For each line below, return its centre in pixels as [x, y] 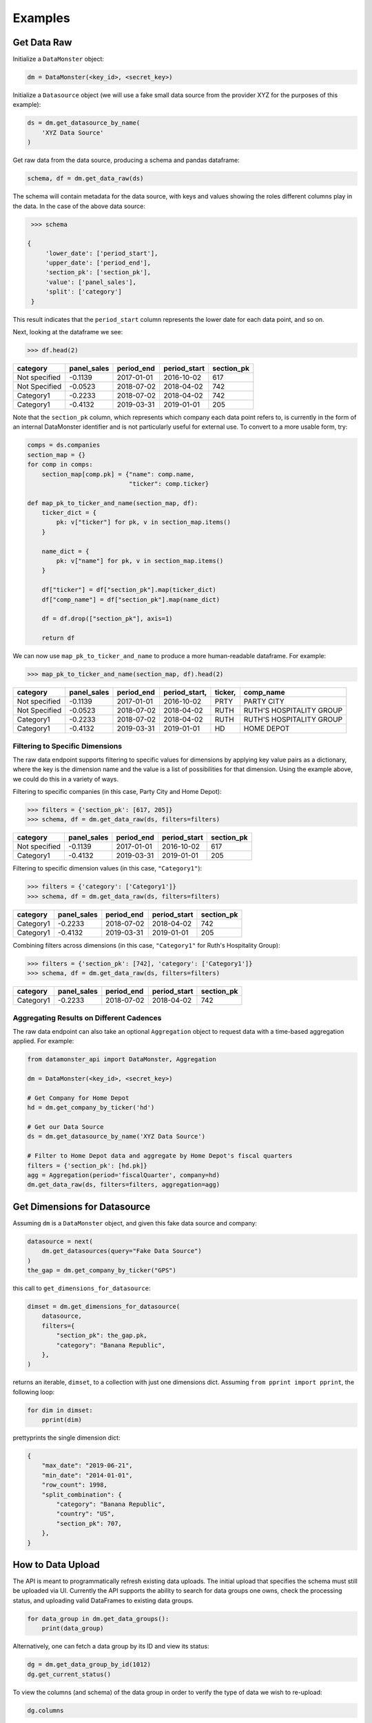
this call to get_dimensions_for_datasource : [82, 1288]
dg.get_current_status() [69, 1674]
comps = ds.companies [64, 445]
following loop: [34, 1391]
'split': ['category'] [83, 292]
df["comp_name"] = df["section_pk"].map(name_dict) [131, 599]
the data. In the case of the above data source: [79, 206]
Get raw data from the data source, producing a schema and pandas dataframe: [126, 160]
